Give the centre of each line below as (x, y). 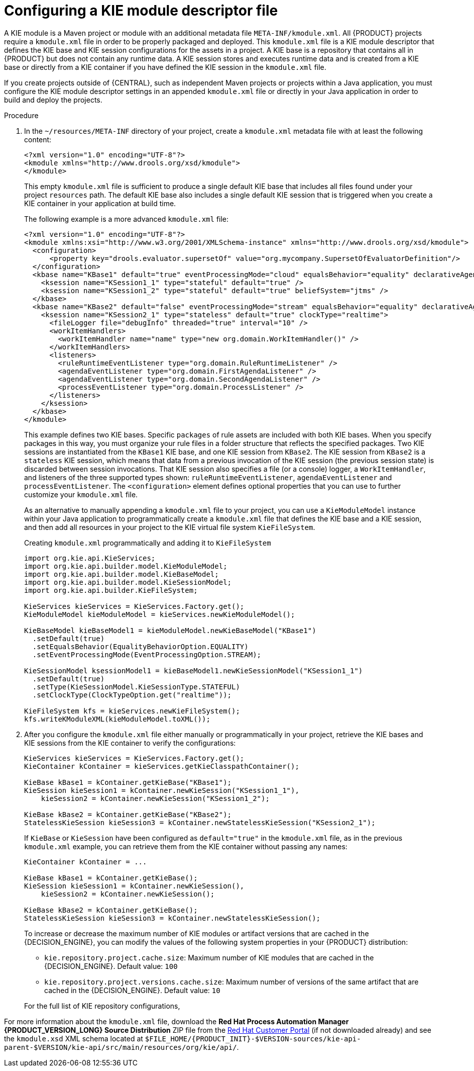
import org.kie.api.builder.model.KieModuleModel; (126, 566)
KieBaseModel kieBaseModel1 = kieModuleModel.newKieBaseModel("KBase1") (170, 630)
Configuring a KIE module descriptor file (141, 11)
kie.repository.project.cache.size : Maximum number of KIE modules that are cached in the (209, 957)
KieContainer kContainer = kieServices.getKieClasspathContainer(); (162, 766)
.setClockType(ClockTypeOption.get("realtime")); (132, 695)
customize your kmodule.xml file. (81, 494)
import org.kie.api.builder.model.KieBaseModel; (122, 574)
